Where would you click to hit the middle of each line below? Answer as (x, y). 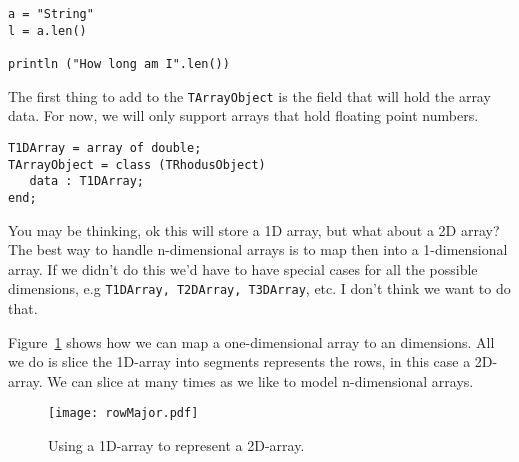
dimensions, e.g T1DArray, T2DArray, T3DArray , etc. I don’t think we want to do (259, 288)
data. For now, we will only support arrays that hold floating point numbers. (243, 115)
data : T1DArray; (87, 181)
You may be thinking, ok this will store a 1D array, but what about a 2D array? (254, 229)
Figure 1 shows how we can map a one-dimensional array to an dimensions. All (251, 341)
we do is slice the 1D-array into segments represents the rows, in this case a (239, 361)
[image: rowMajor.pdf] (123, 413)
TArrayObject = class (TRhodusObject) (137, 164)
